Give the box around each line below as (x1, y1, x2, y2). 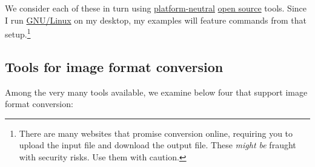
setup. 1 (5, 26, 31, 40)
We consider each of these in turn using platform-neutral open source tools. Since (5, 2, 307, 14)
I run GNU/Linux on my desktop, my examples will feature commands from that (5, 13, 307, 26)
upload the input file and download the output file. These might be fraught (19, 139, 296, 151)
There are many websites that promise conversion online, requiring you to (19, 126, 293, 139)
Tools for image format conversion (5, 57, 224, 76)
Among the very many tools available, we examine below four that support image (5, 85, 308, 98)
